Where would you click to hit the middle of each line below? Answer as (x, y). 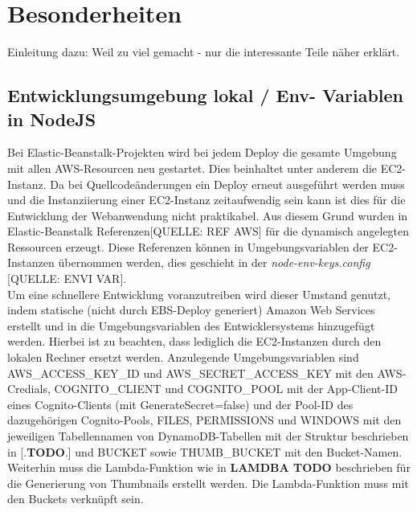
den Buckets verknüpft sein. (76, 499)
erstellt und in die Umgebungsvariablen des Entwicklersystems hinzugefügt (191, 325)
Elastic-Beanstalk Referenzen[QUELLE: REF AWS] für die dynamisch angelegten (208, 231)
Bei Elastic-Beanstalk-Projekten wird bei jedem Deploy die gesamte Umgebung (202, 152)
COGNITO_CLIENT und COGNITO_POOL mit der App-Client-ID (226, 389)
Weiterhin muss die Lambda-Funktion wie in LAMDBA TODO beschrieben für (209, 467)
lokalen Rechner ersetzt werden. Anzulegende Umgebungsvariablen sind (183, 357)
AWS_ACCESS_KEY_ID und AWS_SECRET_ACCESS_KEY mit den (190, 373)
